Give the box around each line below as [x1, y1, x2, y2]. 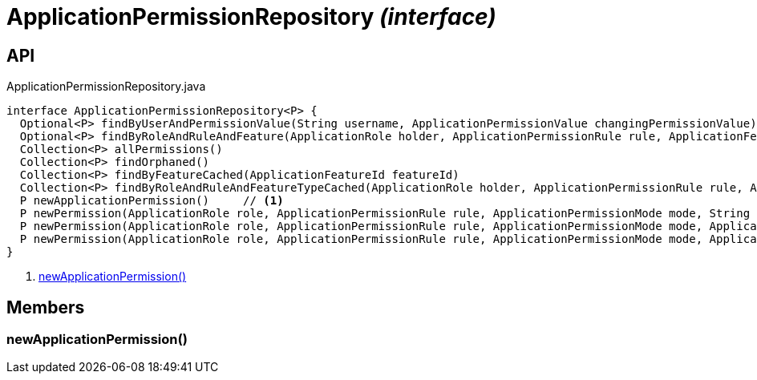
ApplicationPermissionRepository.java [6, 79, 206, 94]
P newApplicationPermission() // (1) [19, 194, 284, 208]
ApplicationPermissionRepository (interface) [6, 3, 496, 30]
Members [6, 297, 85, 317]
